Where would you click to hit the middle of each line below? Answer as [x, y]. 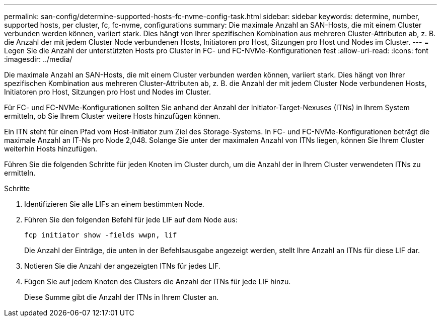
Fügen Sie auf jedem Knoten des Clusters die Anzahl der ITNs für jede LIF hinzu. [158, 282]
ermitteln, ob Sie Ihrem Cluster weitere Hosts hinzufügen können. [112, 116]
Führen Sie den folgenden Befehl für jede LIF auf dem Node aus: [131, 220]
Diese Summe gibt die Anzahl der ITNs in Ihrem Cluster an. [122, 297]
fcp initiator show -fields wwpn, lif [101, 235]
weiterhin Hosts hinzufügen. [51, 149]
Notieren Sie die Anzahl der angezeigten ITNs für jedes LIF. [122, 266]
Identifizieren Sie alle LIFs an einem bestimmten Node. [114, 204]
